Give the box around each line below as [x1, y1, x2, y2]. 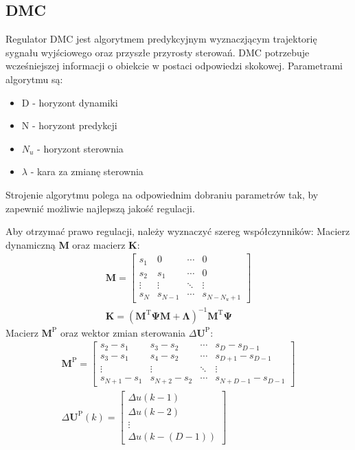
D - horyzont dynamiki [21, 95, 118, 109]
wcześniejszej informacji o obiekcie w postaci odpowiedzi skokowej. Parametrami [5, 58, 343, 73]
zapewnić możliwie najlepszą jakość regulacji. [5, 201, 195, 215]
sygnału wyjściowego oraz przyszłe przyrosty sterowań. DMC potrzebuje [5, 45, 310, 59]
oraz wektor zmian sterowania [60, 325, 186, 339]
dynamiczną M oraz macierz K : [5, 237, 140, 251]
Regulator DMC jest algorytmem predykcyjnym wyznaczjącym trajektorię [5, 32, 317, 46]
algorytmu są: [5, 71, 63, 86]
